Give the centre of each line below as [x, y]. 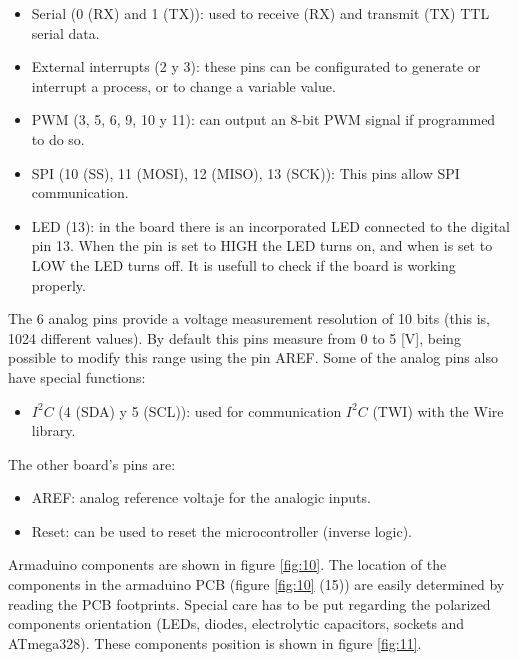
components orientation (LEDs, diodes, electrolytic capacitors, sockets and [236, 623]
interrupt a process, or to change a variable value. [183, 85]
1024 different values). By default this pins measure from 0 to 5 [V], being [234, 337]
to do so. [58, 138]
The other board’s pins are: [92, 463]
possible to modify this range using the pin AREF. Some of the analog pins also [253, 357]
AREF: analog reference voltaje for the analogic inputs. [201, 497]
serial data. [65, 32]
